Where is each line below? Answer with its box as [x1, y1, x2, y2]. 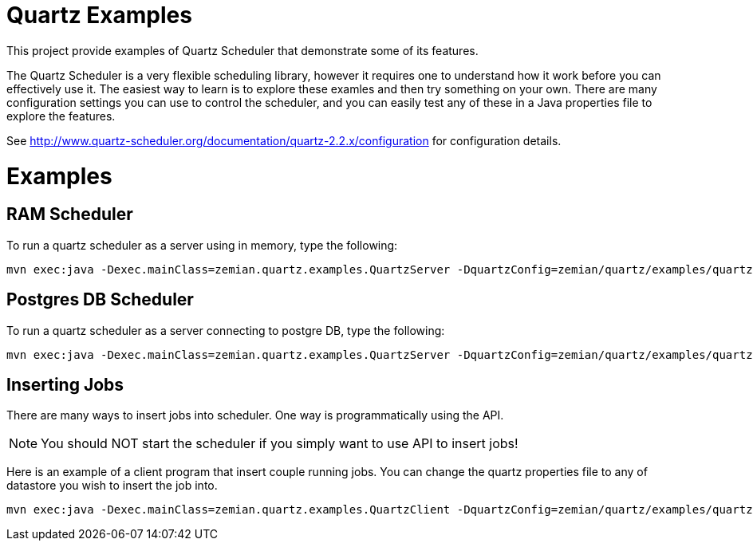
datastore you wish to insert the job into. [6, 478, 218, 493]
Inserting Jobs [6, 374, 124, 395]
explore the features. [6, 108, 116, 123]
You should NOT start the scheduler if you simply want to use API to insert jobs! [41, 435, 518, 452]
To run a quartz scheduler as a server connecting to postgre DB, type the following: [6, 323, 445, 337]
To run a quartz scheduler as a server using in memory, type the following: [6, 238, 398, 252]
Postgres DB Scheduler [6, 289, 194, 310]
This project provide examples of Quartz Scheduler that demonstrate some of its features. [6, 43, 479, 57]
